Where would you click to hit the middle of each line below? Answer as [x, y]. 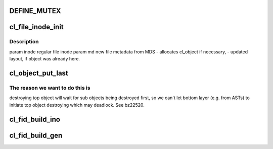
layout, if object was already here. [45, 59]
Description [24, 42]
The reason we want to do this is [50, 88]
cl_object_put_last [39, 73]
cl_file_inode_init [37, 27]
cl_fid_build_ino [35, 119]
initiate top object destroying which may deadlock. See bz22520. [77, 105]
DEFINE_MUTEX [35, 11]
